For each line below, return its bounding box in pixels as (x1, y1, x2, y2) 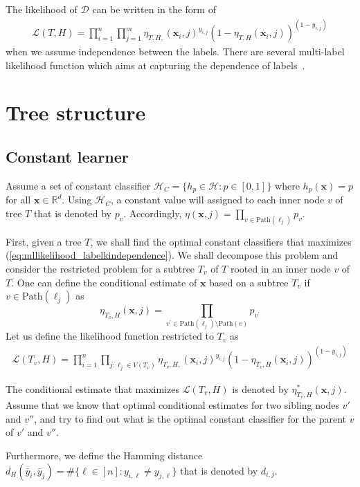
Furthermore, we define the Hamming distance (6, 448, 203, 462)
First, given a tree (6, 234, 82, 248)
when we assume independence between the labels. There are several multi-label (6, 44, 345, 59)
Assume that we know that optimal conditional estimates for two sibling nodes (6, 398, 339, 412)
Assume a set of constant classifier (6, 178, 151, 192)
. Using (62, 192, 92, 207)
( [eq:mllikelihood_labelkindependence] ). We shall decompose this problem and (6, 248, 339, 262)
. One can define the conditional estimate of (11, 275, 197, 289)
